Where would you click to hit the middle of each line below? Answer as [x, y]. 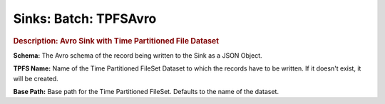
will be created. [36, 78]
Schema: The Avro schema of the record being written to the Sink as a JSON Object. [138, 55]
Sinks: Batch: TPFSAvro [85, 19]
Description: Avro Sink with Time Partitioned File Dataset [116, 41]
